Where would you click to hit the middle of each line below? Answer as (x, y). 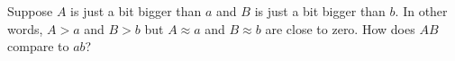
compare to (38, 46)
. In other (421, 11)
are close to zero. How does (340, 28)
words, (25, 28)
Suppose (30, 11)
